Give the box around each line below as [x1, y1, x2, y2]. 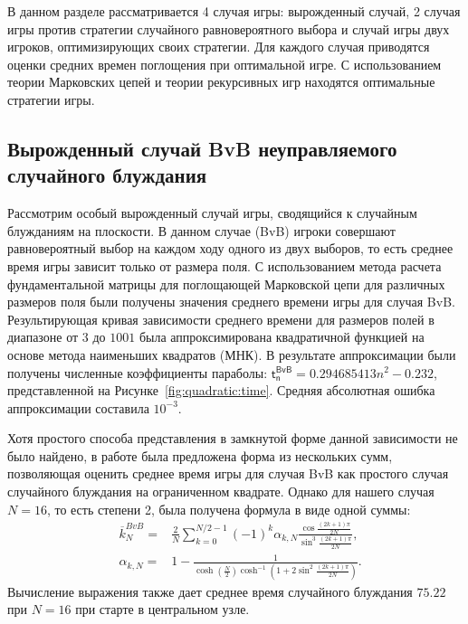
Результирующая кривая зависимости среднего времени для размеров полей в [7, 309, 435, 328]
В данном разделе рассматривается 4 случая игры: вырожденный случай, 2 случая [7, 2, 461, 20]
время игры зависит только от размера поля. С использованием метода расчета [7, 256, 442, 275]
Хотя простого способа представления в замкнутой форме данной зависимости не [7, 429, 458, 448]
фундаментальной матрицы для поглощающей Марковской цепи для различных [7, 274, 445, 293]
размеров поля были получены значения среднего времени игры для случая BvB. [7, 292, 455, 311]
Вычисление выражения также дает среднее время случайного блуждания [7, 581, 413, 600]
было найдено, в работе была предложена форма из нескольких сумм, [7, 446, 393, 465]
